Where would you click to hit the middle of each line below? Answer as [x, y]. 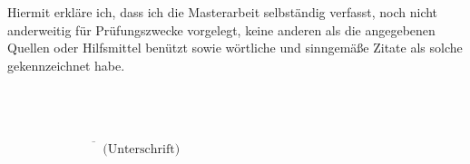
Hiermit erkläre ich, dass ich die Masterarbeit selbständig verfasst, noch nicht [223, 12]
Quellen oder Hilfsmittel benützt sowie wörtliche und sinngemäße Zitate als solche [235, 48]
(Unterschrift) [142, 150]
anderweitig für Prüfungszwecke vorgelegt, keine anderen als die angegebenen [221, 29]
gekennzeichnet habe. [66, 65]
